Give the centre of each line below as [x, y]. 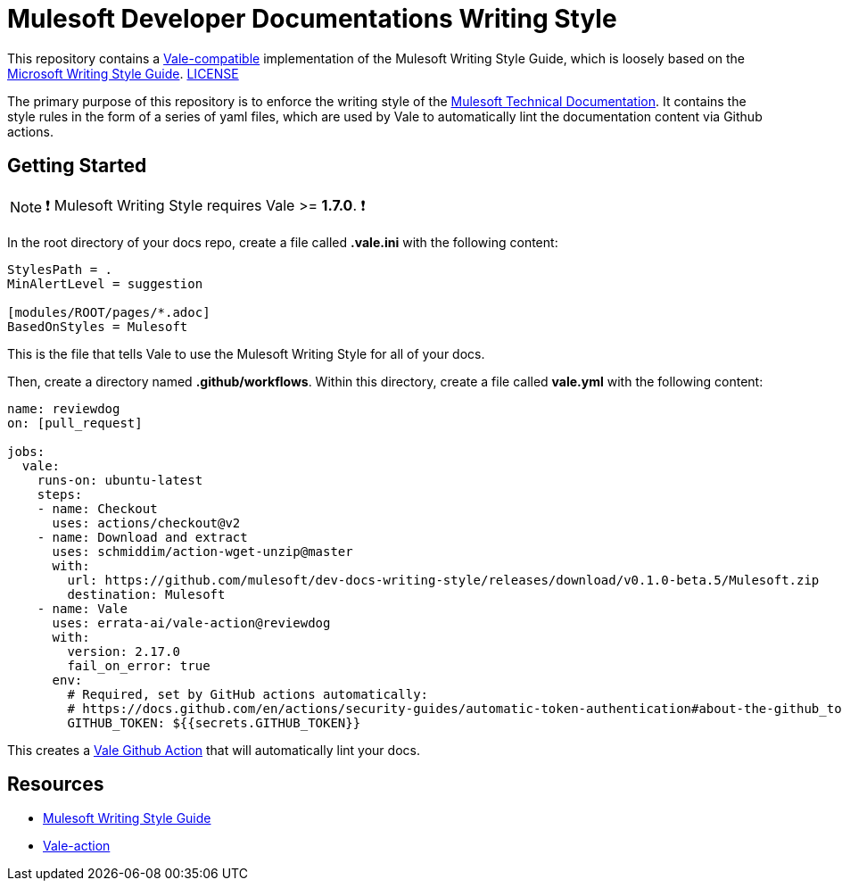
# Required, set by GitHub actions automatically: [248, 694]
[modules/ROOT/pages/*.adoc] [109, 312]
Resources [56, 784]
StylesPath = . [60, 269]
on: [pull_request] [75, 423]
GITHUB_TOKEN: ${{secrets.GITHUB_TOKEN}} [214, 722]
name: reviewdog [64, 408]
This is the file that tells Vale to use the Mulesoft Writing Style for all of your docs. [246, 353]
